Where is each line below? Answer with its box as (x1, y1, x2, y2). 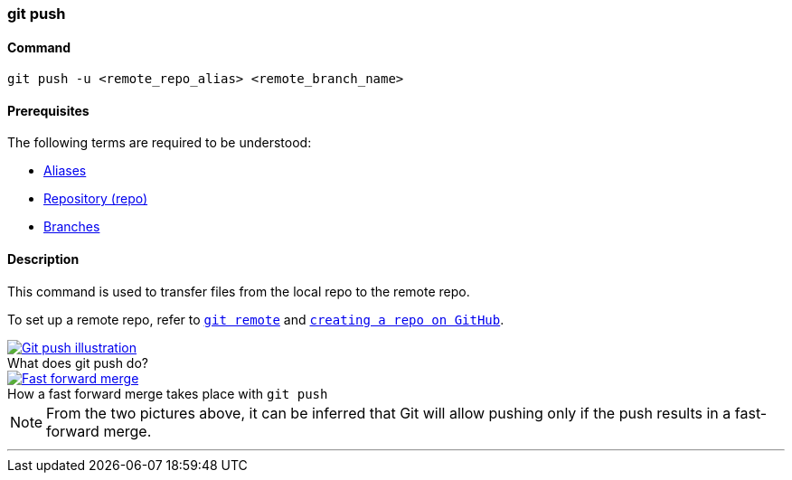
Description (7, 251, 80, 268)
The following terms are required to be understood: (7, 135, 312, 151)
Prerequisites (7, 102, 90, 118)
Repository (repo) (43, 191, 148, 207)
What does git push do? (7, 354, 148, 371)
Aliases (43, 163, 87, 179)
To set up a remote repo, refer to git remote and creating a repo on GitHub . (7, 311, 504, 327)
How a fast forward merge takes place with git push (7, 385, 328, 401)
